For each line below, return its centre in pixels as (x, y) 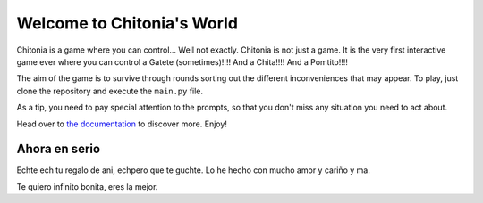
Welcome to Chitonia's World (127, 23)
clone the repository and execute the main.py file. (110, 91)
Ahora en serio (59, 149)
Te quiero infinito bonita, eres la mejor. (87, 186)
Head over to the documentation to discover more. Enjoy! (122, 124)
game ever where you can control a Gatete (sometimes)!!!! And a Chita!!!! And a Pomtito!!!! (182, 61)
